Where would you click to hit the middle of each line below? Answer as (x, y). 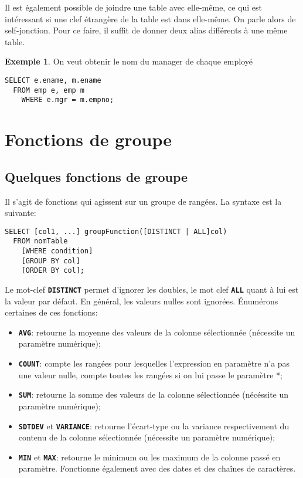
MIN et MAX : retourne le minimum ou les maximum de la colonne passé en (149, 457)
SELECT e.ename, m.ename (53, 80)
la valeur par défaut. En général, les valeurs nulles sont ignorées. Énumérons (142, 301)
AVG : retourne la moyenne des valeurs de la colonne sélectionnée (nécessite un (157, 332)
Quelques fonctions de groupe (96, 176)
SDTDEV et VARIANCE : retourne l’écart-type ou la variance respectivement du (154, 426)
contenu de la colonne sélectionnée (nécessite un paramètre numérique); (147, 437)
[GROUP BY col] (51, 261)
